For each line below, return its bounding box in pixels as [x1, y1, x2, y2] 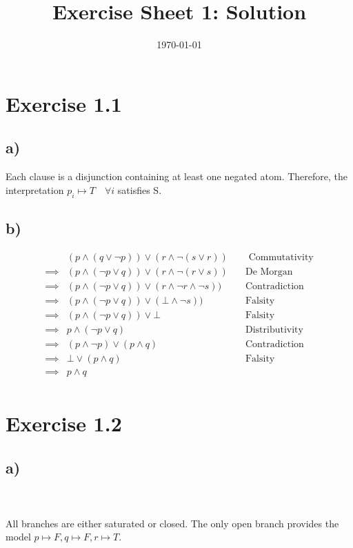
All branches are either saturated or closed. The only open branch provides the [6, 516, 339, 530]
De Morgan [245, 266, 293, 277]
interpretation [6, 182, 64, 197]
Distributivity [245, 324, 303, 335]
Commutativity [248, 252, 314, 262]
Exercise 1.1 [6, 89, 122, 117]
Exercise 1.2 [6, 409, 122, 438]
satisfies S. [117, 182, 162, 197]
